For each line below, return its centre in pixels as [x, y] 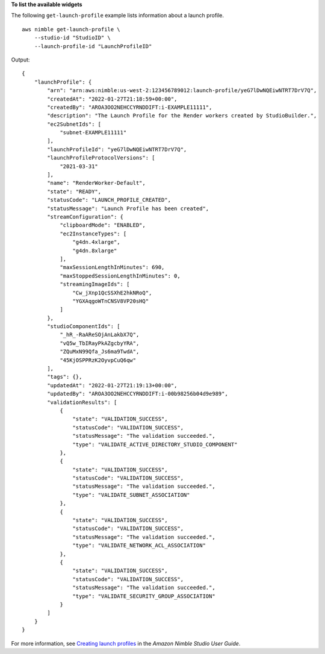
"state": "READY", [74, 192]
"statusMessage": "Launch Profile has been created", [128, 208]
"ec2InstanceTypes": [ [93, 234]
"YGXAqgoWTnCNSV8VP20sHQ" [111, 301]
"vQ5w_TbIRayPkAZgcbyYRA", [100, 343]
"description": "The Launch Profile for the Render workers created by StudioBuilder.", [182, 116]
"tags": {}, [65, 377]
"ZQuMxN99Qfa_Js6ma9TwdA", [100, 352]
